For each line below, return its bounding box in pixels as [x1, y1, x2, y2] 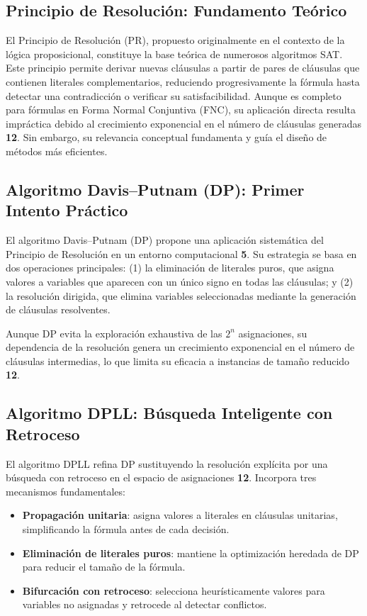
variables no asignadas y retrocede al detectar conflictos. [22, 597, 267, 612]
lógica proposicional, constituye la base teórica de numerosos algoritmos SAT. [6, 46, 343, 61]
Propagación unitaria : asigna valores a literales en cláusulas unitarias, [22, 508, 338, 522]
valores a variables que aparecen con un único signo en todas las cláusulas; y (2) [6, 274, 354, 289]
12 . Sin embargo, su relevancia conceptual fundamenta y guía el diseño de [6, 130, 327, 145]
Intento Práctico [6, 199, 128, 221]
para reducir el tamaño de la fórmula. [22, 559, 186, 574]
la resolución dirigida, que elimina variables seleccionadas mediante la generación [6, 288, 356, 303]
